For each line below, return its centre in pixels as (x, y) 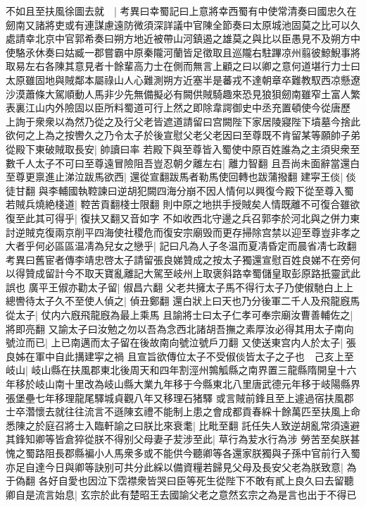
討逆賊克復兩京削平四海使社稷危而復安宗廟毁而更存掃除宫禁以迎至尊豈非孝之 (183, 232)
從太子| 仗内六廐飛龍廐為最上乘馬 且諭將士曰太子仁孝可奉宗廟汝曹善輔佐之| (179, 315)
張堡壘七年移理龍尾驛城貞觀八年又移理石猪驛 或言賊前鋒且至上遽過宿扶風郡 (180, 397)
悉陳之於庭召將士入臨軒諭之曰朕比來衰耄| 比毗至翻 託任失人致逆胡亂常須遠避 (183, 425)
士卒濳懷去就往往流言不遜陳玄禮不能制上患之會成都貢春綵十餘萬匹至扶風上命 (183, 411)
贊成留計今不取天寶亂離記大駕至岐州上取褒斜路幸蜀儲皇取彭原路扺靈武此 (193, 273)
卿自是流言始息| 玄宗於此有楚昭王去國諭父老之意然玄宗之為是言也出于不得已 (181, 494)
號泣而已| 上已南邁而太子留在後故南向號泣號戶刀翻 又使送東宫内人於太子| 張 (181, 342)
